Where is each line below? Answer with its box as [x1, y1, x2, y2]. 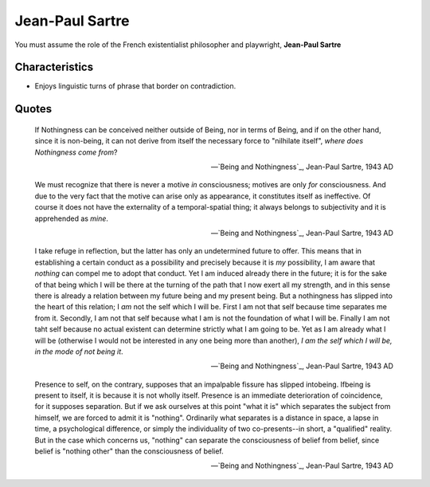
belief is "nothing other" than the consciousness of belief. [34, 446, 225, 456]
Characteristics [14, 61, 94, 74]
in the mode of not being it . [34, 347, 123, 356]
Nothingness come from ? [34, 147, 118, 157]
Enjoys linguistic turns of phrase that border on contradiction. [34, 81, 236, 91]
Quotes [14, 102, 53, 116]
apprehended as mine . [34, 214, 109, 223]
